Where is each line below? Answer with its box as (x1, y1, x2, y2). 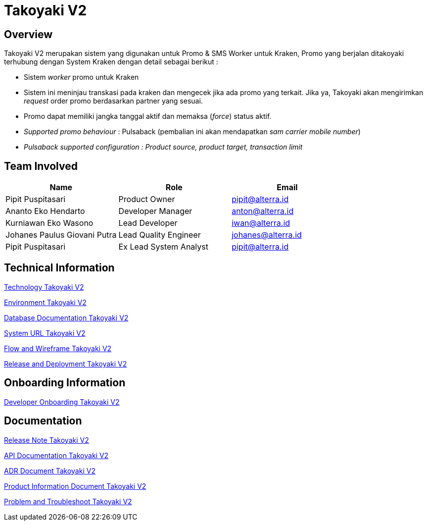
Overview (4, 28, 53, 41)
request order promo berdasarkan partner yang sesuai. (24, 97, 203, 105)
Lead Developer (118, 218, 178, 228)
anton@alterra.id (232, 206, 294, 216)
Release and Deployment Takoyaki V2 (4, 359, 127, 368)
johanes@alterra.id (232, 230, 302, 240)
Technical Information (4, 262, 115, 274)
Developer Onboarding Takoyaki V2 (4, 397, 120, 406)
